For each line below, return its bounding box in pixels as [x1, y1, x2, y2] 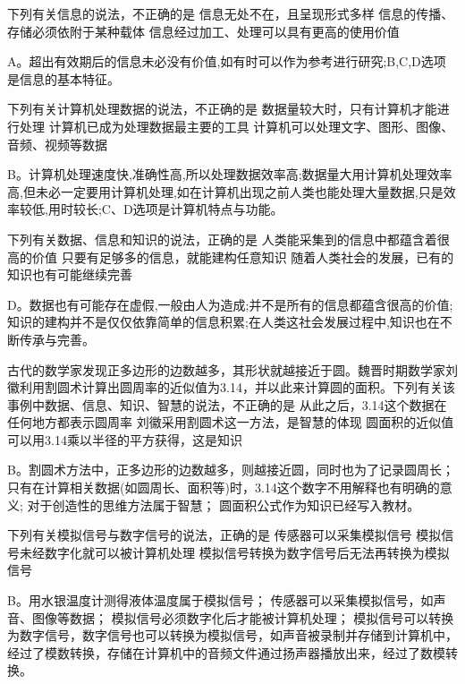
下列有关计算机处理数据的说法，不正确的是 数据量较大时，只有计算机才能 [7, 99, 437, 118]
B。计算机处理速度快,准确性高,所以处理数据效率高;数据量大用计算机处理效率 [7, 165, 452, 184]
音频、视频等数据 [7, 134, 107, 153]
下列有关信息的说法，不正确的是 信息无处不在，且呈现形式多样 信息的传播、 [7, 4, 454, 22]
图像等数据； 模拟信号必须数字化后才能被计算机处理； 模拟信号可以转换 [31, 608, 454, 627]
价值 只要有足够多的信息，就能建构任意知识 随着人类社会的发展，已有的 [31, 247, 454, 266]
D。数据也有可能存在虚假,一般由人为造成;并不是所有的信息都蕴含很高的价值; [7, 295, 453, 313]
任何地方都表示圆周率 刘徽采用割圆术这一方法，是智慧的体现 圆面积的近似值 [7, 413, 454, 432]
